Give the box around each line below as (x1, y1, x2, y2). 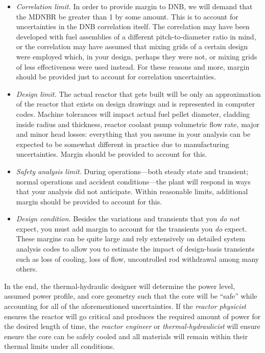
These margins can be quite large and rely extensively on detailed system (16, 233, 246, 244)
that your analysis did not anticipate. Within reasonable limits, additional (16, 186, 248, 197)
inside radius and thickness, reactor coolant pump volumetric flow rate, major (16, 118, 259, 129)
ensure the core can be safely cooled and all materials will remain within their (4, 330, 248, 341)
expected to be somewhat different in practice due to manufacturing (16, 138, 229, 149)
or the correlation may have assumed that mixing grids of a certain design (16, 41, 248, 52)
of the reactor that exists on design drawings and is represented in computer (16, 98, 255, 109)
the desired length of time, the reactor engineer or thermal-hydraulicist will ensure (4, 321, 260, 331)
